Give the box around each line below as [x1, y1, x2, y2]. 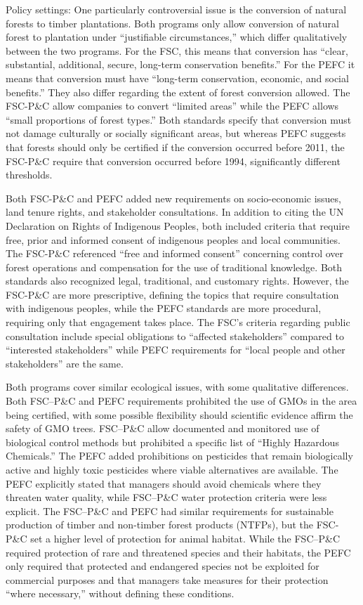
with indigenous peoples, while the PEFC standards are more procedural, [6, 301, 322, 315]
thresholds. [6, 167, 53, 182]
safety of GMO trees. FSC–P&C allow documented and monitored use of [6, 421, 319, 436]
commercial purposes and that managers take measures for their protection [6, 572, 329, 587]
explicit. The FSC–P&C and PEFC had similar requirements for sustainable [6, 503, 334, 518]
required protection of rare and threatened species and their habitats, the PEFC [6, 545, 351, 559]
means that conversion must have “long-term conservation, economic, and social [6, 70, 349, 85]
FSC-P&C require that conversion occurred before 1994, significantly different [6, 153, 341, 168]
